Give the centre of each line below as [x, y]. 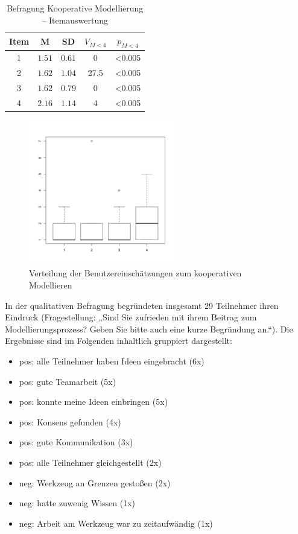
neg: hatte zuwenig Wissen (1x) [77, 503]
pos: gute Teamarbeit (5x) [68, 381]
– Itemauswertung [75, 20]
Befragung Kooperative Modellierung [75, 8]
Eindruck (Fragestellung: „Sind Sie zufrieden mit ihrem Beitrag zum [131, 317]
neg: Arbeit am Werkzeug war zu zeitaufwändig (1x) [116, 523]
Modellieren [51, 285]
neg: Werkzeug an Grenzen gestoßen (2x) [95, 482]
